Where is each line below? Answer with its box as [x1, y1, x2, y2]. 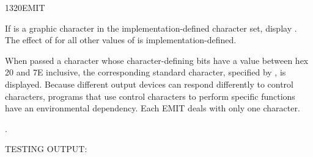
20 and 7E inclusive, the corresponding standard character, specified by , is [5, 66, 286, 78]
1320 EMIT [5, 1, 45, 13]
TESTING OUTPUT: [5, 142, 87, 155]
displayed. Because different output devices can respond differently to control [5, 77, 293, 90]
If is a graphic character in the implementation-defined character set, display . [5, 21, 297, 34]
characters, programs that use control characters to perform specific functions [5, 89, 295, 102]
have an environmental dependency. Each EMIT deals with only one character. [5, 102, 300, 114]
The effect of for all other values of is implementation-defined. [5, 33, 237, 46]
